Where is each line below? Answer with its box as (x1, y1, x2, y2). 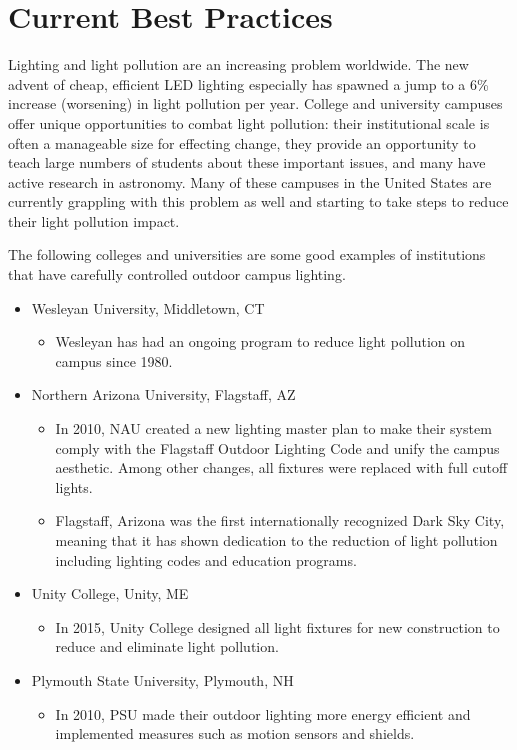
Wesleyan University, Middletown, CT (31, 297, 265, 318)
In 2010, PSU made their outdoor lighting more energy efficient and (55, 703, 471, 724)
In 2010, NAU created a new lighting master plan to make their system (55, 418, 492, 439)
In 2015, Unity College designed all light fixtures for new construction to (55, 616, 500, 637)
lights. (55, 476, 93, 497)
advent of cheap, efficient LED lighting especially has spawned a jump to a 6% (8, 73, 489, 94)
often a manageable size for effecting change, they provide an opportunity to (8, 132, 476, 153)
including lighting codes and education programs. (55, 549, 357, 570)
